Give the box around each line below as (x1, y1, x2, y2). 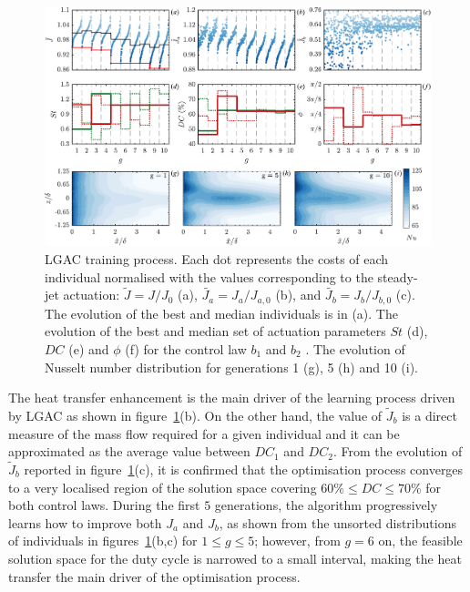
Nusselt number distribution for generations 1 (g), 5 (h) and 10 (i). (45, 357, 419, 376)
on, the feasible (378, 531, 463, 550)
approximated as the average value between (8, 442, 250, 461)
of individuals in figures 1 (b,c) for (8, 531, 198, 550)
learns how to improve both (8, 513, 162, 532)
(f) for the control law (125, 339, 247, 358)
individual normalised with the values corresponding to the (45, 267, 373, 286)
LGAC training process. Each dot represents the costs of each (45, 249, 389, 268)
